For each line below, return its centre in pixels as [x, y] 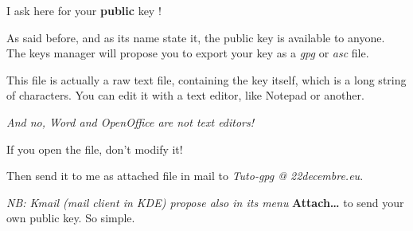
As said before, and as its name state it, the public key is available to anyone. [196, 37]
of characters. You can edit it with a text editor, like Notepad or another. [185, 95]
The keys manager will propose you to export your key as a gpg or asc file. [188, 53]
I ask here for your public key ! [84, 10]
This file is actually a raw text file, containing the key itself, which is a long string [206, 79]
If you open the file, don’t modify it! [95, 149]
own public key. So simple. [71, 218]
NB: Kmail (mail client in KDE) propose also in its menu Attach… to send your [205, 202]
